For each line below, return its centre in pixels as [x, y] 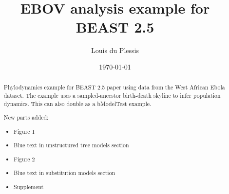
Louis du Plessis [115, 50]
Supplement [29, 186]
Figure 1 [24, 131]
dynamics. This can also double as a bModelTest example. [77, 103]
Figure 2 [24, 159]
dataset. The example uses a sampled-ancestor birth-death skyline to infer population [112, 95]
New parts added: [26, 117]
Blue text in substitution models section [65, 173]
